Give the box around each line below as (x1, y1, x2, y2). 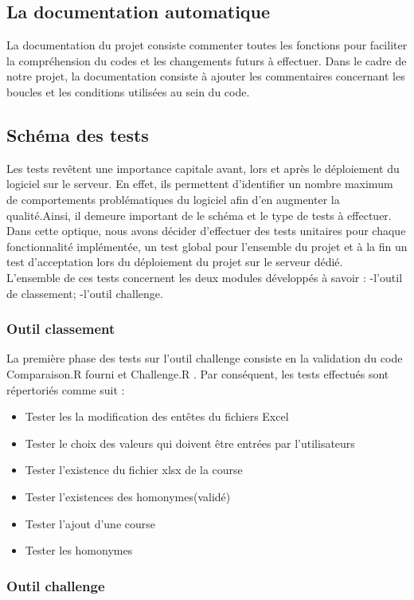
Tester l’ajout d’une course (25, 515, 155, 531)
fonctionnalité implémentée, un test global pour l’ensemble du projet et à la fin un (6, 237, 408, 254)
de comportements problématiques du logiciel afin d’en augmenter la (6, 190, 340, 207)
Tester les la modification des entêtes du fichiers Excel (25, 408, 289, 425)
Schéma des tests (6, 122, 149, 147)
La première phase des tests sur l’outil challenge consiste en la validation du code (6, 350, 403, 367)
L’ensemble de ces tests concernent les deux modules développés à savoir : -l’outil (6, 269, 403, 285)
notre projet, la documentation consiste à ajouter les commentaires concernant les (6, 68, 405, 84)
